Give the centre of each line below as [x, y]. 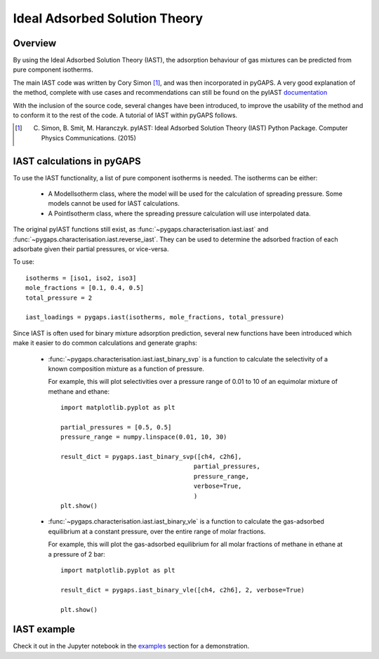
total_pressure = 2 [59, 298]
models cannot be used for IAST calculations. [114, 204]
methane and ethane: [79, 391]
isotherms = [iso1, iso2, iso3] [81, 278]
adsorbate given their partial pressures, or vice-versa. [91, 249]
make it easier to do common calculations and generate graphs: [105, 343]
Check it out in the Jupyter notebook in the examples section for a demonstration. [131, 646]
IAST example [44, 629]
